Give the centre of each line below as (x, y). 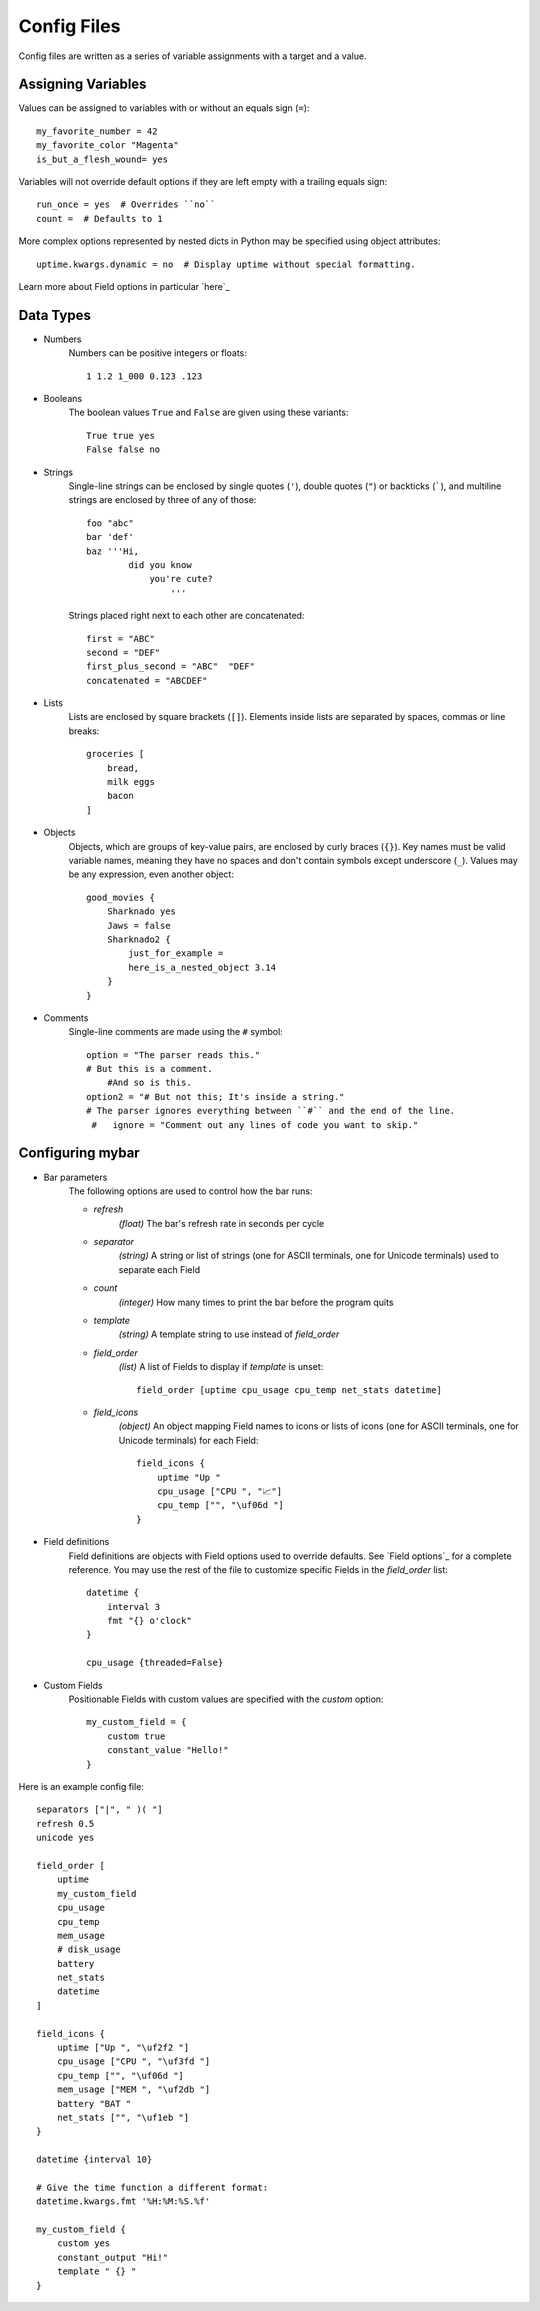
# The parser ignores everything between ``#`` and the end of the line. (271, 1111)
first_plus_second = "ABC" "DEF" (170, 666)
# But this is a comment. (150, 1069)
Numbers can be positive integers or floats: (157, 353)
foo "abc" (110, 523)
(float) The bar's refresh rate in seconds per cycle (221, 1223)
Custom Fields (73, 1685)
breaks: (84, 731)
